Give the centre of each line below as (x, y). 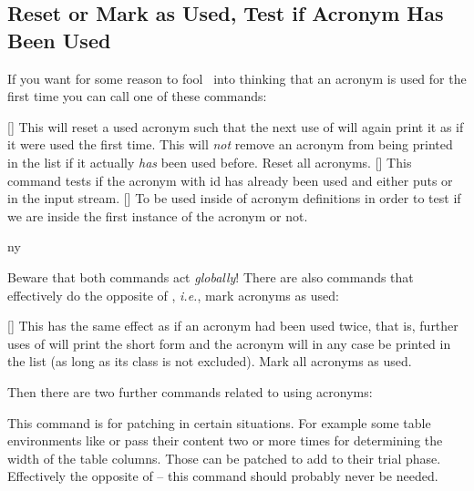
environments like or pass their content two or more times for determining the (225, 440)
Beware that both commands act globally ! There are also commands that (211, 276)
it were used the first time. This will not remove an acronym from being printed (230, 144)
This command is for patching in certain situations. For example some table (219, 422)
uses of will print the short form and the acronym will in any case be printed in (229, 343)
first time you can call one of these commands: (137, 96)
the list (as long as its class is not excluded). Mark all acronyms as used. (210, 361)
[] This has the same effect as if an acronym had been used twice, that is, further (233, 326)
